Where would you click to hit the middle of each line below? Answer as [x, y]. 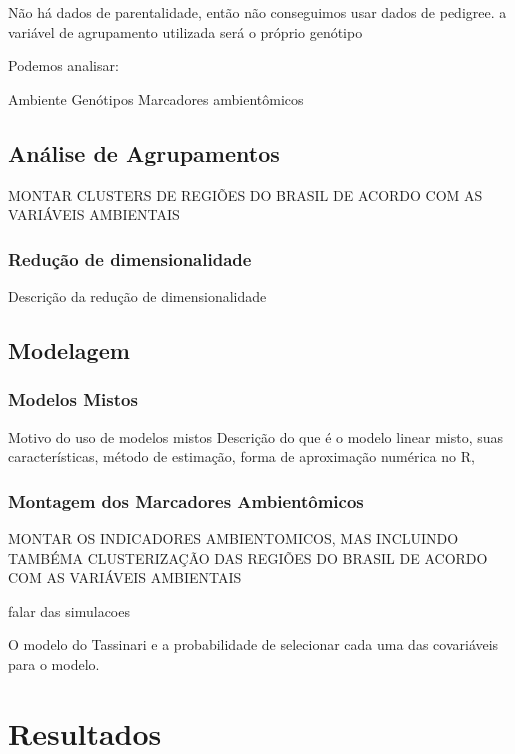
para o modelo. [54, 663]
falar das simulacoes [69, 610]
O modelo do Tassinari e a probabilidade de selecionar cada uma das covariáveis [253, 644]
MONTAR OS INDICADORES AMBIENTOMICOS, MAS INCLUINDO [233, 537]
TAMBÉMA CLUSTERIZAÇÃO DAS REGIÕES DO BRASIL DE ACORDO [248, 557]
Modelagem [69, 349]
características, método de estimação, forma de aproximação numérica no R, [241, 456]
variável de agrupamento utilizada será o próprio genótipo [185, 31]
